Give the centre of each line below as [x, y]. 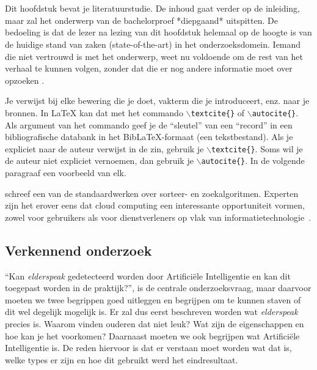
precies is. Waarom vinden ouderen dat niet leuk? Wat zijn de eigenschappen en [155, 324]
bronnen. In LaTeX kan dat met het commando [94, 112]
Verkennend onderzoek [78, 250]
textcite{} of [218, 112]
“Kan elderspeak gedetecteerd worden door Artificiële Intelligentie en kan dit [148, 276]
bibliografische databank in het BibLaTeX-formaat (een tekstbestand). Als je [149, 137]
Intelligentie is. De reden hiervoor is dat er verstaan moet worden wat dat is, [148, 348]
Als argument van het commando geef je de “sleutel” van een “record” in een [149, 124]
